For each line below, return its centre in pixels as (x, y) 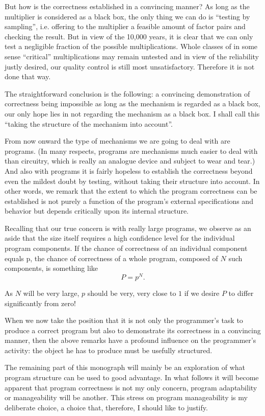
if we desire (202, 293)
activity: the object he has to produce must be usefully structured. (109, 350)
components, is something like (51, 268)
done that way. (28, 76)
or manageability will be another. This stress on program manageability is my (126, 397)
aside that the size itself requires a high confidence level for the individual (120, 238)
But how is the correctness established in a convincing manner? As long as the (127, 6)
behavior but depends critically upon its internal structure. (97, 211)
